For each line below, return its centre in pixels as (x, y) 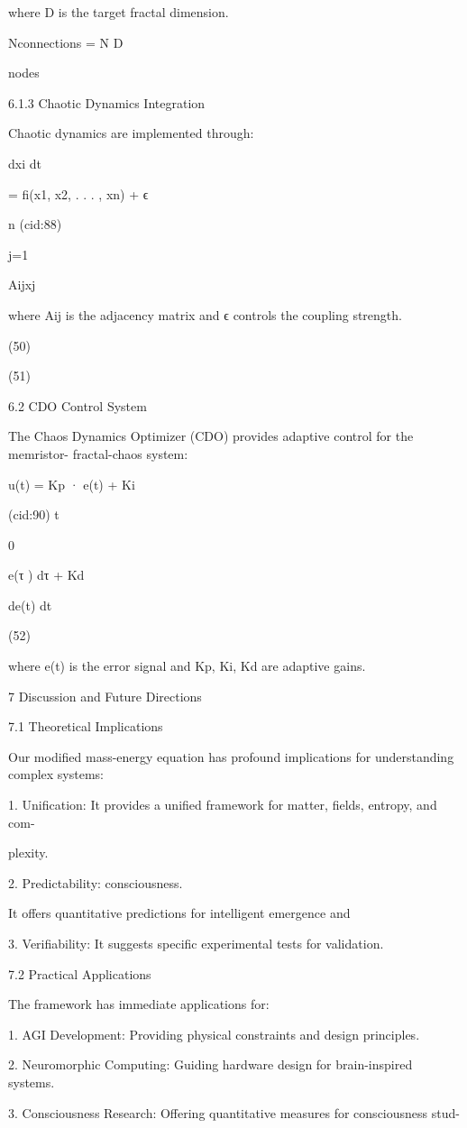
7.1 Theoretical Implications (86, 726)
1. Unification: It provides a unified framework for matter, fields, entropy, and (223, 805)
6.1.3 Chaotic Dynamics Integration (107, 102)
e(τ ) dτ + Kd (46, 575)
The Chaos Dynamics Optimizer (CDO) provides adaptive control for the (211, 436)
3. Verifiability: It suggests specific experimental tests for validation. (196, 943)
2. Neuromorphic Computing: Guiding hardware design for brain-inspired (211, 1064)
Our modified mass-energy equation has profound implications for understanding (231, 756)
